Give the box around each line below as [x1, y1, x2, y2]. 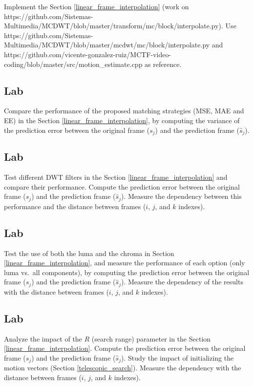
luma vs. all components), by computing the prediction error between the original [4, 267, 250, 277]
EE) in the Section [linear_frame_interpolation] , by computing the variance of [4, 115, 240, 125]
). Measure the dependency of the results [121, 277, 243, 287]
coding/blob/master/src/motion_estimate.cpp [4, 59, 143, 69]
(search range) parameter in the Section [91, 333, 211, 343]
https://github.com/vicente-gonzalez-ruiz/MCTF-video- [4, 49, 171, 59]
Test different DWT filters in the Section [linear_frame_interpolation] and [4, 172, 228, 182]
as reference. [145, 59, 182, 69]
